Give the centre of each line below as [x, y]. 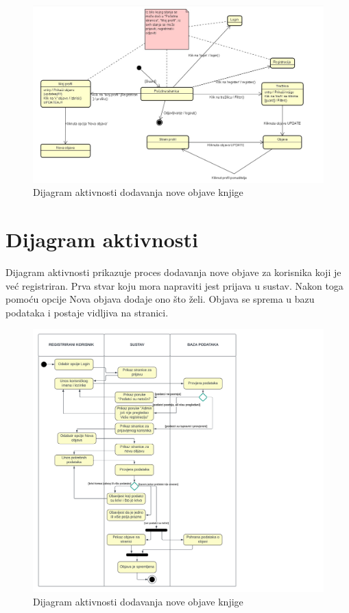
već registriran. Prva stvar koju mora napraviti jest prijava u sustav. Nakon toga [174, 285]
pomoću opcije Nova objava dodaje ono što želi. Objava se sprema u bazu [160, 299]
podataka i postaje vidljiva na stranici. [87, 312]
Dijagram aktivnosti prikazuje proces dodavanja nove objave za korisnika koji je [173, 272]
